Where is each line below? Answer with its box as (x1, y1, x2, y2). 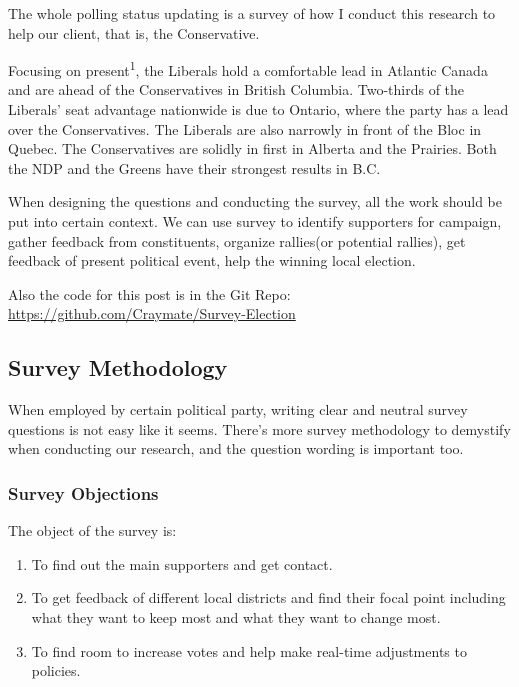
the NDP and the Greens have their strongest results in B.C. (8, 157, 381, 178)
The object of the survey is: (8, 520, 177, 541)
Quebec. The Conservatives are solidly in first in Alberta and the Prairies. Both (8, 138, 497, 159)
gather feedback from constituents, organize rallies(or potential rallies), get (8, 230, 466, 251)
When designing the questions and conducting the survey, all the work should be (8, 191, 503, 212)
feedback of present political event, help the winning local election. (8, 250, 416, 271)
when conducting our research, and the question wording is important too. (8, 438, 464, 459)
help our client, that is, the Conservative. (8, 22, 260, 43)
